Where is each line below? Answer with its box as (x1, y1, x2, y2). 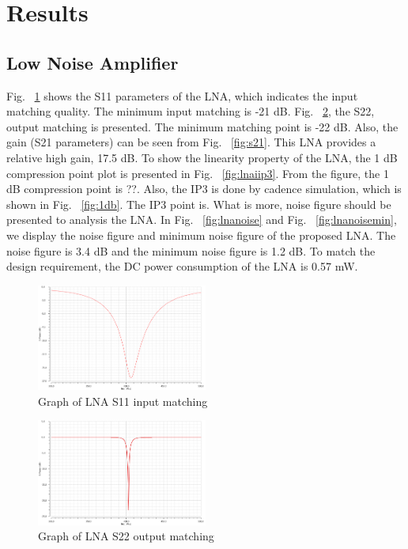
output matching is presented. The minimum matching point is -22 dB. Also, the (6, 118, 399, 134)
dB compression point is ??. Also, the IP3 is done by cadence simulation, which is (6, 180, 402, 197)
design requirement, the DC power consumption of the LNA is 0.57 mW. (6, 258, 358, 274)
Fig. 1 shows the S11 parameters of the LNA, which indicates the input (6, 87, 358, 104)
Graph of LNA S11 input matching (38, 392, 208, 409)
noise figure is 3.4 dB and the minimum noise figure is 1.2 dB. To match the (6, 242, 376, 259)
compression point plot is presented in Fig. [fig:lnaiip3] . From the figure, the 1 (6, 165, 389, 181)
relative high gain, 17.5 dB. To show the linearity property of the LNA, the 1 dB (6, 149, 398, 165)
